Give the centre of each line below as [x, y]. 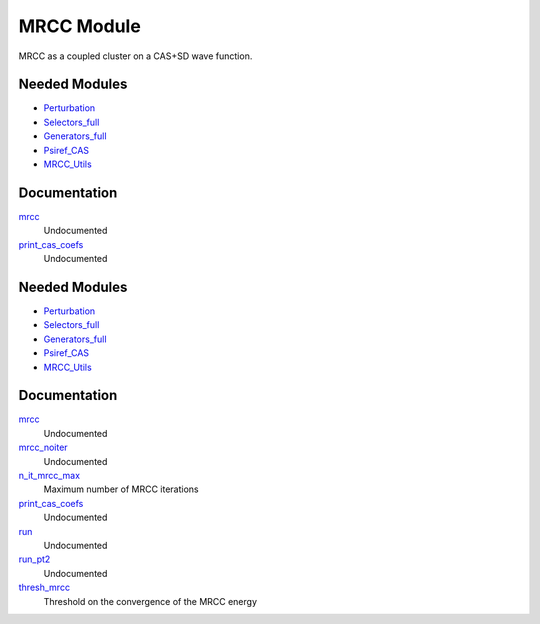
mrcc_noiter [43, 447]
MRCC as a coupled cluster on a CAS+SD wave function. [135, 56]
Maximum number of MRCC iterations [121, 489]
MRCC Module [80, 26]
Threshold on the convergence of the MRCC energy [150, 601]
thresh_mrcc [44, 587]
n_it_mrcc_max [49, 476]
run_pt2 [34, 559]
